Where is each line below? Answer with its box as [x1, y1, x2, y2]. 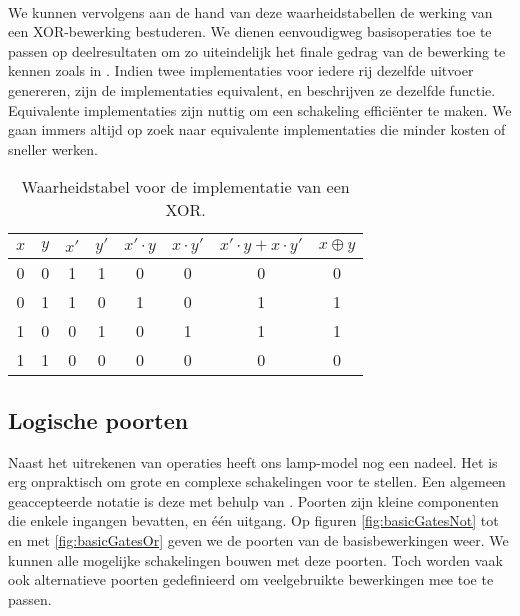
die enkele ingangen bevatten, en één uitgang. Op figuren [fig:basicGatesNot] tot [8, 510, 499, 531]
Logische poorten [8, 404, 189, 435]
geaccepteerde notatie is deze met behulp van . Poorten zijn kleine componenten [8, 490, 499, 511]
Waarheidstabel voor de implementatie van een [21, 175, 350, 199]
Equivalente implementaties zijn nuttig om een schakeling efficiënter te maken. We [8, 99, 512, 120]
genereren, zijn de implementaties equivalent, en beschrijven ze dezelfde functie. [8, 79, 496, 100]
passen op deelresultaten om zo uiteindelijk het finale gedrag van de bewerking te [8, 40, 506, 61]
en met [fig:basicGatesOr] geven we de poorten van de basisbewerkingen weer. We [8, 529, 509, 550]
